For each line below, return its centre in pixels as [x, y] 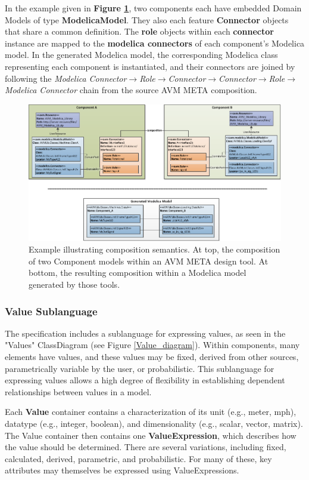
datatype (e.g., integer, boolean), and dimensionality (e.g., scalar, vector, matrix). [154, 424]
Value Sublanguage [51, 311]
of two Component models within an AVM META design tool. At [149, 261]
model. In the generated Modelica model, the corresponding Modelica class [141, 55]
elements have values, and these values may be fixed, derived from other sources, [152, 357]
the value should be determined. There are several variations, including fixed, [146, 447]
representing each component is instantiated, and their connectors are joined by [150, 66]
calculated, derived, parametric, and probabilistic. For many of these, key [138, 458]
